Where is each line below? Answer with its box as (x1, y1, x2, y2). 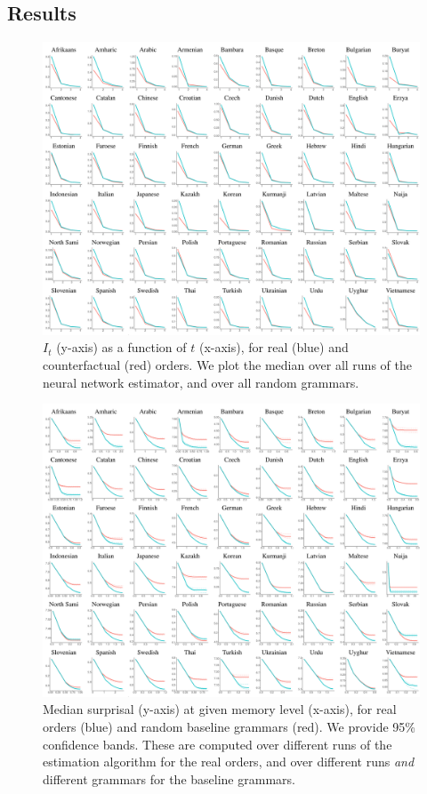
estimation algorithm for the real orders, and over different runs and (43, 752, 415, 771)
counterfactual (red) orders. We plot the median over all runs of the (43, 355, 412, 373)
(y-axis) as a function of (56, 338, 187, 357)
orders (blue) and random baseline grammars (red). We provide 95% (43, 717, 415, 735)
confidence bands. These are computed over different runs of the (43, 734, 392, 753)
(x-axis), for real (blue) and (198, 338, 349, 357)
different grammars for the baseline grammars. (43, 769, 295, 788)
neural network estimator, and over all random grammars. (43, 373, 359, 391)
